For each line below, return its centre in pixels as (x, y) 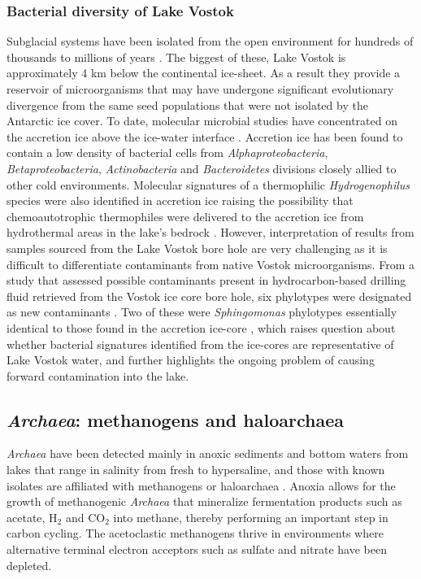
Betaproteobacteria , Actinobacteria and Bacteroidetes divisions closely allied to (202, 168)
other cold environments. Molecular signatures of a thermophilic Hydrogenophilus (208, 184)
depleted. (29, 565)
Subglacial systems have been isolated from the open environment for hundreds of (210, 41)
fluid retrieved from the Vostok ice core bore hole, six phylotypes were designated (209, 296)
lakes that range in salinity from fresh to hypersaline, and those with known (196, 470)
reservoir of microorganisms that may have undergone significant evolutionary (200, 89)
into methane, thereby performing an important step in (251, 517)
